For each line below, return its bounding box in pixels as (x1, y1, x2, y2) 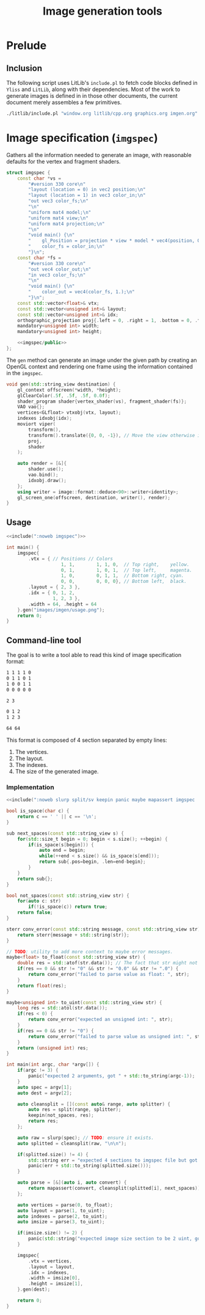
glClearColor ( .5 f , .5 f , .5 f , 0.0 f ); (17, 392, 111, 398)
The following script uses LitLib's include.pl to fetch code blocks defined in (6, 79, 198, 86)
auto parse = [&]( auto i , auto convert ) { (17, 1179, 127, 1186)
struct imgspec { (6, 169, 51, 175)
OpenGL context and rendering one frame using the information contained (6, 362, 193, 370)
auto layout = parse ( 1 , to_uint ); (17, 1207, 105, 1214)
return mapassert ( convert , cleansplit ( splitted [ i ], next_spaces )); (28, 1185, 203, 1192)
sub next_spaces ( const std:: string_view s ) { (6, 830, 124, 837)
